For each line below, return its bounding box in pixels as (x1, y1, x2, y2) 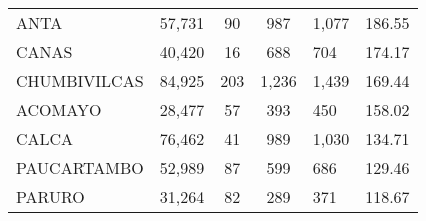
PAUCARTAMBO (16, 156, 144, 179)
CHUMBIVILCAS (16, 69, 144, 92)
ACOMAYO (16, 98, 102, 121)
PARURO (16, 185, 85, 208)
